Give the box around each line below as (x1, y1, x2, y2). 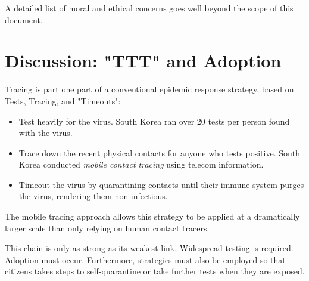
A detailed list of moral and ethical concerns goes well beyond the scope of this (5, 2, 294, 14)
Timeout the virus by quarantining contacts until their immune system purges (18, 178, 304, 190)
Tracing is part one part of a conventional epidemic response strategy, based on (5, 83, 294, 95)
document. (5, 13, 43, 26)
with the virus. (18, 126, 73, 139)
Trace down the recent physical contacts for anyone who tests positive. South (18, 146, 300, 159)
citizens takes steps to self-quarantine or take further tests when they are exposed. (5, 265, 305, 277)
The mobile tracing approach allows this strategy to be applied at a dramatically (5, 210, 300, 223)
